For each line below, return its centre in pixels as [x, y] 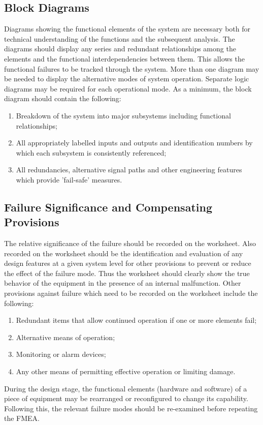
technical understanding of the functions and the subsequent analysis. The [120, 38]
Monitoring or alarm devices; [61, 354]
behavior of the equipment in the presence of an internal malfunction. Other [123, 283]
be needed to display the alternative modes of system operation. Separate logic [127, 79]
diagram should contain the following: [63, 98]
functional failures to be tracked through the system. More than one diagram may [132, 68]
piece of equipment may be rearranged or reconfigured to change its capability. [126, 398]
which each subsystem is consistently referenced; [91, 152]
